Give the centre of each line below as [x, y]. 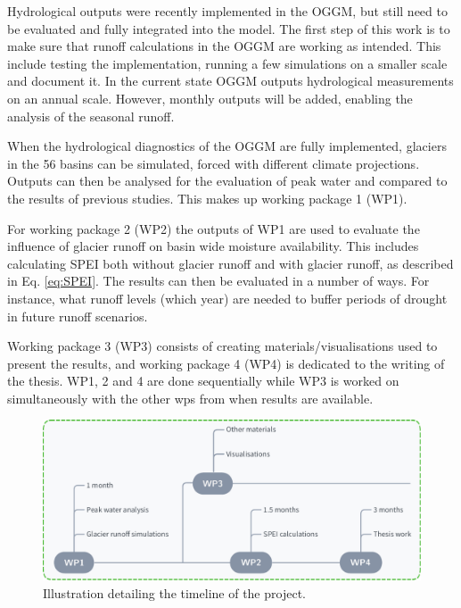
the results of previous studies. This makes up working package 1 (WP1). [207, 198]
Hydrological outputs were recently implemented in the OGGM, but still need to [227, 11]
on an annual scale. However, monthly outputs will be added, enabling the [210, 98]
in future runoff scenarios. [78, 316]
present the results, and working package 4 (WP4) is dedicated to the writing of [226, 363]
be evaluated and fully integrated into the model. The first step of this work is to [229, 28]
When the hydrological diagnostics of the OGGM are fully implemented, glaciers [227, 146]
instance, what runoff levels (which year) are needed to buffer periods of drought [227, 298]
